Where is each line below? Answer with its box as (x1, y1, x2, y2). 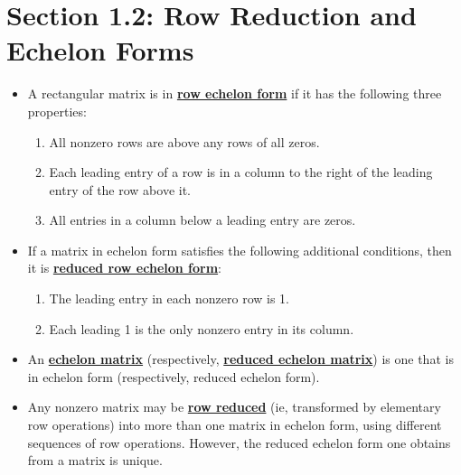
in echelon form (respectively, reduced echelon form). (27, 367, 320, 386)
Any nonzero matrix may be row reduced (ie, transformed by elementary (27, 397, 441, 416)
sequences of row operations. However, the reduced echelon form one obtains (27, 433, 451, 452)
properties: (27, 101, 87, 120)
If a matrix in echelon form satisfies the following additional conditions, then (27, 240, 452, 259)
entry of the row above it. (49, 180, 192, 199)
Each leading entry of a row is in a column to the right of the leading (49, 163, 433, 182)
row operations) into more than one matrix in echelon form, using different (27, 415, 442, 434)
